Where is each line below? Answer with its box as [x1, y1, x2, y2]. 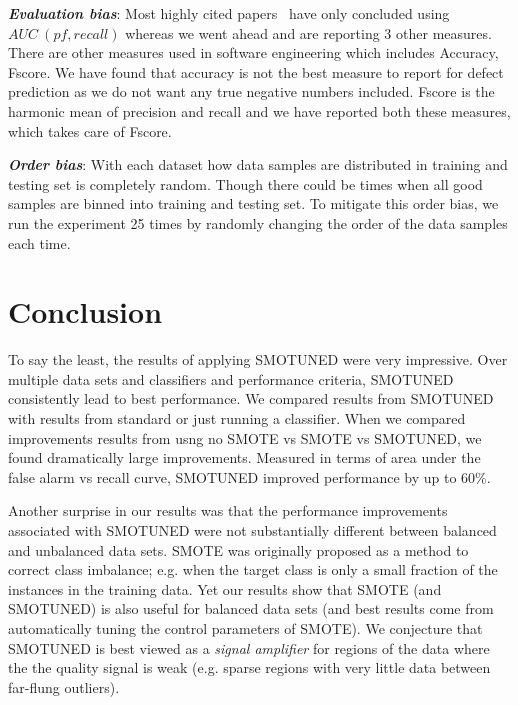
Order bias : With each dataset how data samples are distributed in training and [8, 154, 508, 175]
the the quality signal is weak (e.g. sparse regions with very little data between [8, 657, 491, 678]
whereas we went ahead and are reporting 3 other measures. [125, 22, 492, 43]
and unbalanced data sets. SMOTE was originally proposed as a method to [8, 539, 469, 560]
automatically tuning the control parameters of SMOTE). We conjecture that [8, 617, 483, 638]
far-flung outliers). [8, 676, 120, 697]
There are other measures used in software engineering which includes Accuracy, [8, 42, 499, 63]
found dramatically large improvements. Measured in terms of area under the [8, 447, 481, 468]
